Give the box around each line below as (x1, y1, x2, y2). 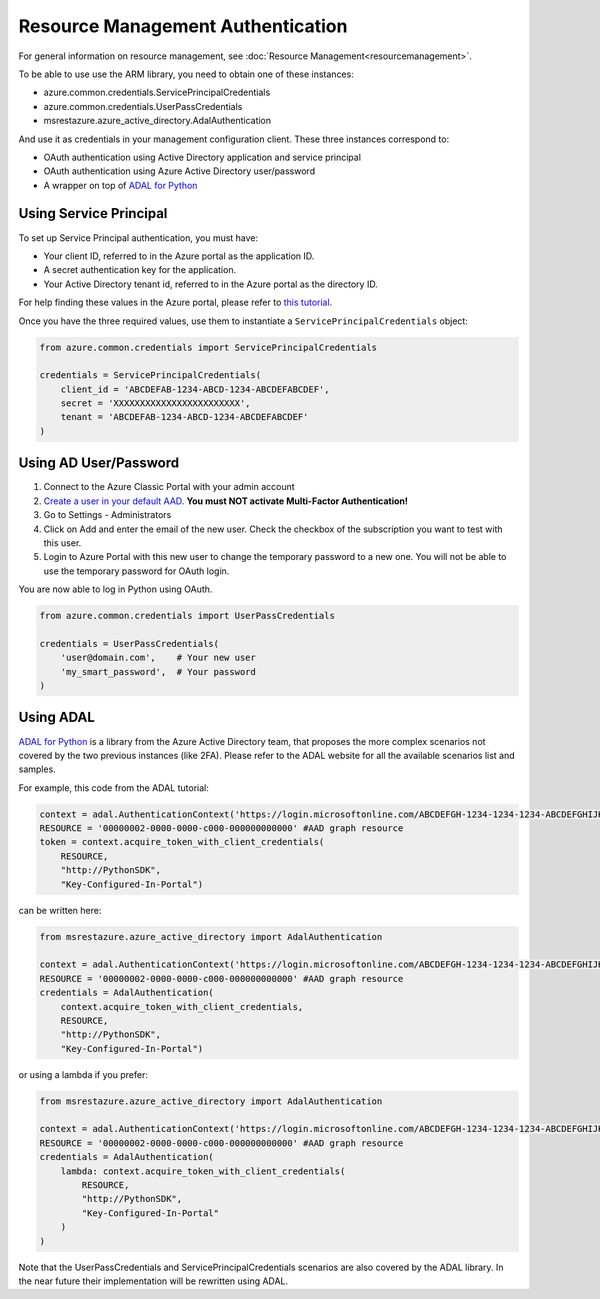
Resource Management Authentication (18, 15, 348, 37)
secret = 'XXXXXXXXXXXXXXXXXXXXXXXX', (60, 398, 251, 409)
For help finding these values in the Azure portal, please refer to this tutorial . (18, 296, 333, 309)
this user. (43, 536, 82, 549)
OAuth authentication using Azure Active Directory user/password (43, 165, 315, 177)
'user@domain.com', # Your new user (60, 652, 257, 664)
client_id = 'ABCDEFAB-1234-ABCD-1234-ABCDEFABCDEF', (60, 383, 330, 395)
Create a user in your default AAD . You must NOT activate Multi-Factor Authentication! (43, 495, 409, 507)
